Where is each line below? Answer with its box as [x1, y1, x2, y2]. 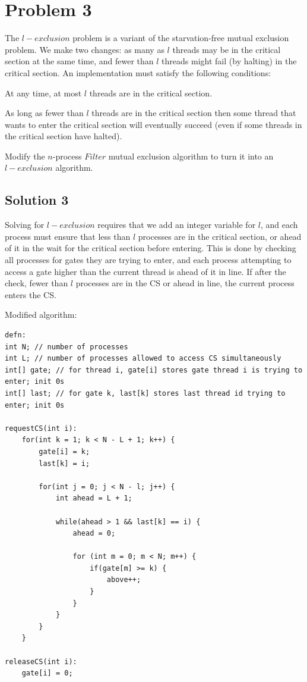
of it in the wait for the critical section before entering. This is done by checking [5, 242, 296, 254]
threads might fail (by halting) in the [162, 55, 297, 67]
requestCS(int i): [5, 424, 77, 433]
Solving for [5, 218, 45, 231]
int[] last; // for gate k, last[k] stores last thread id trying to [5, 389, 286, 398]
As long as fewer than [5, 107, 84, 119]
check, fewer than [5, 277, 68, 289]
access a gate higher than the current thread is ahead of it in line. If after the [5, 265, 286, 277]
